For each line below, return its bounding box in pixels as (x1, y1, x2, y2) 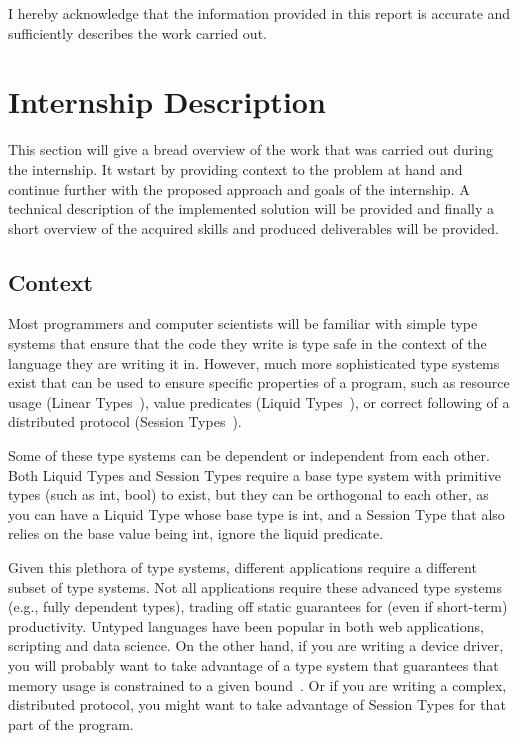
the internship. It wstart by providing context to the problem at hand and (8, 158, 463, 179)
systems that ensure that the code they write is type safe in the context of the (8, 333, 487, 354)
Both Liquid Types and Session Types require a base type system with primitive (8, 464, 501, 485)
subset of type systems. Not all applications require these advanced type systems (8, 576, 502, 597)
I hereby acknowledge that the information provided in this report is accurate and (8, 3, 511, 23)
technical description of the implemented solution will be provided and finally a (8, 198, 494, 219)
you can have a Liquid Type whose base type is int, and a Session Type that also (8, 503, 505, 524)
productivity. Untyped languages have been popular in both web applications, (8, 615, 484, 636)
